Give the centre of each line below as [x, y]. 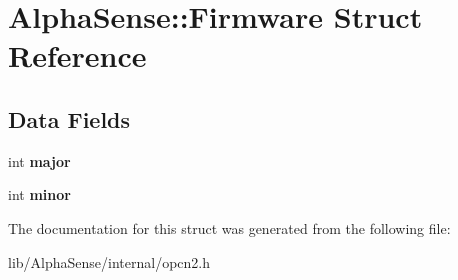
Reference [77, 55]
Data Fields [69, 118]
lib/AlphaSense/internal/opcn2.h [109, 261]
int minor [39, 194]
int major [39, 160]
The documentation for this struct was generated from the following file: [229, 227]
